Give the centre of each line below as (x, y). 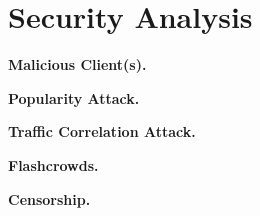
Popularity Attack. (74, 97)
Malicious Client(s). (77, 64)
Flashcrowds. (53, 164)
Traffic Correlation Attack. (102, 131)
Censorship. (49, 198)
